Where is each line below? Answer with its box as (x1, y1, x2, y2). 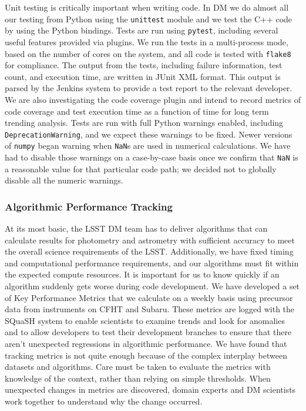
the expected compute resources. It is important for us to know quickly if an (5, 268, 280, 280)
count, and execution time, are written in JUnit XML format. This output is (5, 70, 281, 82)
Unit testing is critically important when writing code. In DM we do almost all (5, 1, 289, 13)
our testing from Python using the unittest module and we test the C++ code (5, 12, 292, 25)
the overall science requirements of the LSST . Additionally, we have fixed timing (5, 245, 294, 258)
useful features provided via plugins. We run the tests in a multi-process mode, (5, 35, 288, 48)
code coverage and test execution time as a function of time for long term (5, 105, 269, 117)
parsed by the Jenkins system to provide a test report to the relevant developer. (5, 82, 292, 94)
